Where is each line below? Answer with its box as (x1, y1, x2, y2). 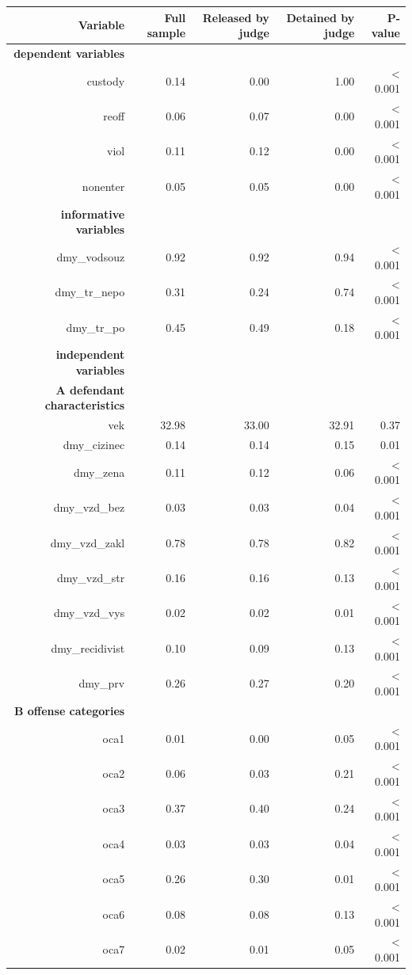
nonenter (82, 177, 125, 194)
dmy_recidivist (51, 639, 125, 656)
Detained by (286, 9, 355, 25)
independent (55, 346, 125, 363)
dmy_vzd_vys (54, 604, 125, 621)
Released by (202, 9, 269, 25)
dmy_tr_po (66, 318, 125, 335)
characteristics (44, 397, 125, 413)
